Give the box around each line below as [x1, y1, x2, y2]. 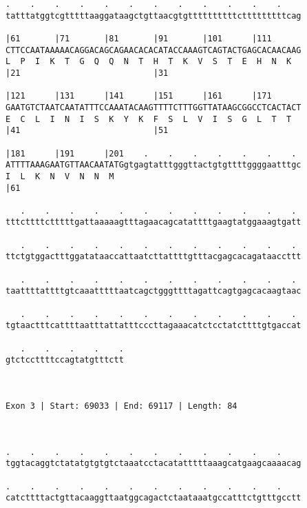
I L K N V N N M [6, 171, 114, 181]
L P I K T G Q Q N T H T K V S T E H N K [6, 57, 292, 67]
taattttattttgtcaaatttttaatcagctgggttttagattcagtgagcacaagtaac [6, 286, 301, 296]
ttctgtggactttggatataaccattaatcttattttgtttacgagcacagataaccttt [6, 252, 301, 262]
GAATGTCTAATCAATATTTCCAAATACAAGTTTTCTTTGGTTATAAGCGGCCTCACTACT [6, 102, 301, 112]
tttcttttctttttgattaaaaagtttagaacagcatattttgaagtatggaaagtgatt [6, 217, 301, 227]
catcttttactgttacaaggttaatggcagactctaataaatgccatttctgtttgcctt [6, 493, 301, 503]
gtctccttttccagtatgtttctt [6, 355, 124, 365]
